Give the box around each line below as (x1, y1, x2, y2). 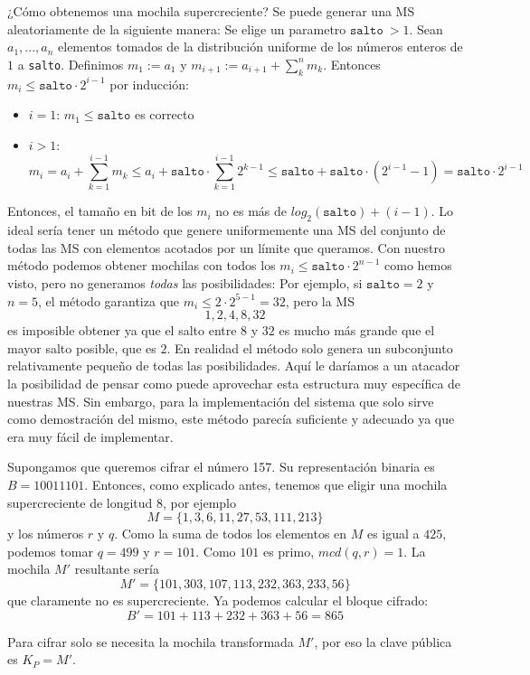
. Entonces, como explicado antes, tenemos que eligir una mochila (84, 475, 448, 493)
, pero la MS (285, 291, 355, 310)
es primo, (262, 541, 315, 560)
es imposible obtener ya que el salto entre (7, 321, 237, 340)
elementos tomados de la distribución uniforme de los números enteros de (58, 37, 463, 56)
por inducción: (109, 74, 189, 93)
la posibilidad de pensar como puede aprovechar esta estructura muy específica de (7, 374, 461, 393)
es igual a (366, 524, 420, 543)
